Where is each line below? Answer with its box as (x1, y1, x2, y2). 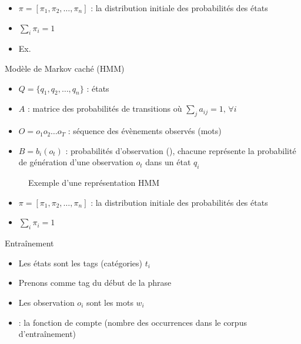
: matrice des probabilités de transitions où (27, 102, 182, 115)
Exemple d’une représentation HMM (28, 176, 160, 189)
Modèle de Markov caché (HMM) (5, 62, 125, 74)
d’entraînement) (18, 328, 76, 340)
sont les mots (86, 296, 133, 308)
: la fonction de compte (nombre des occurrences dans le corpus (18, 316, 247, 328)
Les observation (18, 296, 75, 308)
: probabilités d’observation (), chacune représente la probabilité (65, 144, 296, 156)
